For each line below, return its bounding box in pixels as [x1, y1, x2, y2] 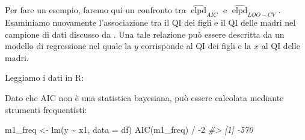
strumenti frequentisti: [5, 103, 87, 115]
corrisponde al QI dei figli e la [141, 39, 251, 52]
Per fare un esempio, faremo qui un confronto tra [5, 4, 186, 16]
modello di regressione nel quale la [5, 39, 132, 52]
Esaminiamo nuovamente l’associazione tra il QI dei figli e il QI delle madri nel [5, 16, 296, 29]
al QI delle [261, 39, 300, 52]
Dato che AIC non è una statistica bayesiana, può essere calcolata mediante [5, 91, 284, 104]
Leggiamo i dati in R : [5, 71, 84, 84]
